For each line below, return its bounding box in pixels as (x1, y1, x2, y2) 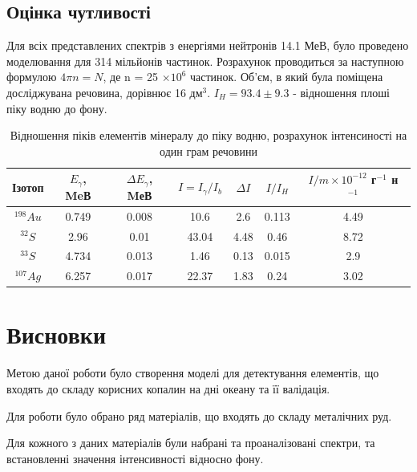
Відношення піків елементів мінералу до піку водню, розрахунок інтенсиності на (10, 127, 407, 144)
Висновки (6, 318, 107, 351)
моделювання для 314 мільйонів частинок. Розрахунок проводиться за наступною (6, 52, 404, 69)
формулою (6, 68, 57, 85)
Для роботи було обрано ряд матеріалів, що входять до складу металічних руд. (6, 407, 392, 424)
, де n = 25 (103, 68, 159, 85)
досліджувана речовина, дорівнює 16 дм (6, 83, 203, 100)
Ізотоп (12, 178, 44, 195)
